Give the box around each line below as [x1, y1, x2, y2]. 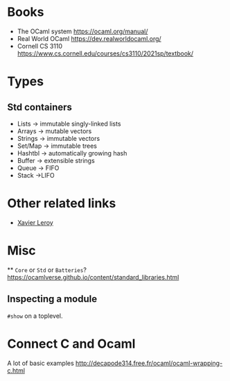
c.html [7, 366, 26, 375]
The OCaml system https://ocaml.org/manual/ [17, 27, 148, 35]
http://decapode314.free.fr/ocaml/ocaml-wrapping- [75, 359, 223, 367]
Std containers [7, 101, 73, 113]
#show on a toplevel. [7, 312, 64, 320]
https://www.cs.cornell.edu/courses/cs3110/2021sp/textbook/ [17, 49, 194, 58]
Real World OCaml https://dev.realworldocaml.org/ [17, 34, 161, 42]
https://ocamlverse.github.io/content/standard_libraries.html [7, 273, 179, 281]
